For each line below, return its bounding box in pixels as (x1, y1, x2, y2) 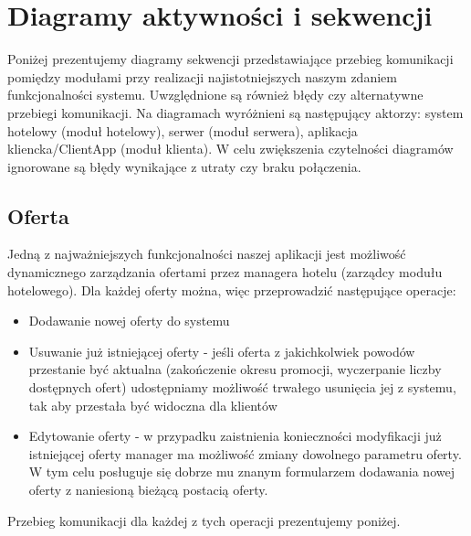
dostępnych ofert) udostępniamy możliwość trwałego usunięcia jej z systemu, (28, 378, 456, 397)
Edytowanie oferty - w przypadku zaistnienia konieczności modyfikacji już (28, 426, 442, 445)
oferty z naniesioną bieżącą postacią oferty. (28, 480, 268, 499)
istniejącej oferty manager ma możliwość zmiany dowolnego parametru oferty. (28, 444, 462, 463)
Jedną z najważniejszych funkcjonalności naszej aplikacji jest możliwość (7, 244, 406, 263)
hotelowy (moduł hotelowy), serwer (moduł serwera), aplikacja (7, 121, 358, 140)
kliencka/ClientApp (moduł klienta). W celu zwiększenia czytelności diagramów (7, 139, 454, 158)
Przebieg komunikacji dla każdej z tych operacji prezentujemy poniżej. (7, 510, 401, 530)
